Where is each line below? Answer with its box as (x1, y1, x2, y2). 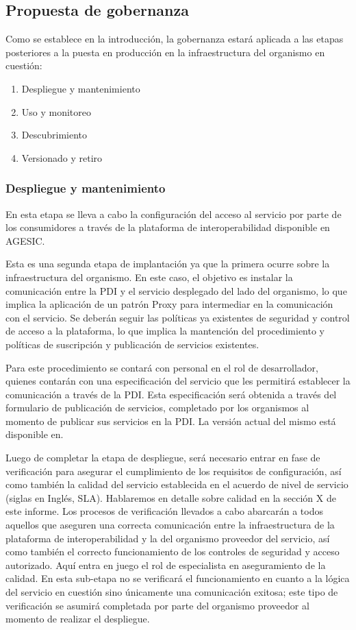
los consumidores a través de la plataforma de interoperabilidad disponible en (5, 220, 330, 234)
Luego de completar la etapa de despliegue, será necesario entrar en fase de (5, 450, 320, 465)
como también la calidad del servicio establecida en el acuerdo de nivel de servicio (5, 477, 348, 492)
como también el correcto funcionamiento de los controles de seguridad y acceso (5, 544, 340, 559)
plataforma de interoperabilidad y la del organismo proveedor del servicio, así (5, 531, 330, 545)
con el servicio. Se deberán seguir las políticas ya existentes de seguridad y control (5, 310, 350, 324)
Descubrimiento (21, 128, 87, 142)
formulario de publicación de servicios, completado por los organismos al (5, 400, 309, 415)
